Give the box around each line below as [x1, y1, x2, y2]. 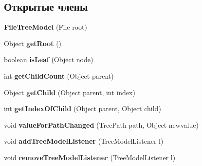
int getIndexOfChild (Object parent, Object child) [4, 103, 161, 114]
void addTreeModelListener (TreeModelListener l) [4, 136, 164, 146]
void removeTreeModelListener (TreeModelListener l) [4, 152, 176, 162]
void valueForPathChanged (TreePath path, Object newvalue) [4, 119, 199, 130]
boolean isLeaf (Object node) [4, 54, 93, 65]
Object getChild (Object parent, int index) [4, 87, 135, 97]
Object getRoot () [4, 38, 62, 48]
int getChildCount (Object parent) [4, 70, 114, 81]
